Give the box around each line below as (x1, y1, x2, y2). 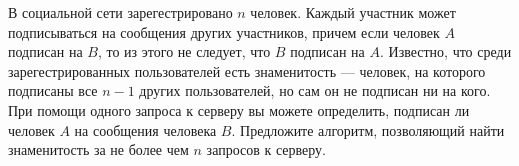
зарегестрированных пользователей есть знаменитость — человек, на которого (8, 60, 486, 81)
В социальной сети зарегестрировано (8, 2, 233, 22)
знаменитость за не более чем (8, 139, 189, 160)
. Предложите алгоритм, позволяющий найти (231, 119, 505, 140)
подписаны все (8, 80, 98, 101)
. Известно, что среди (379, 41, 512, 62)
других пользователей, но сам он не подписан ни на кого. (139, 80, 491, 101)
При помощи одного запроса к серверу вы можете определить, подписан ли (8, 99, 470, 120)
